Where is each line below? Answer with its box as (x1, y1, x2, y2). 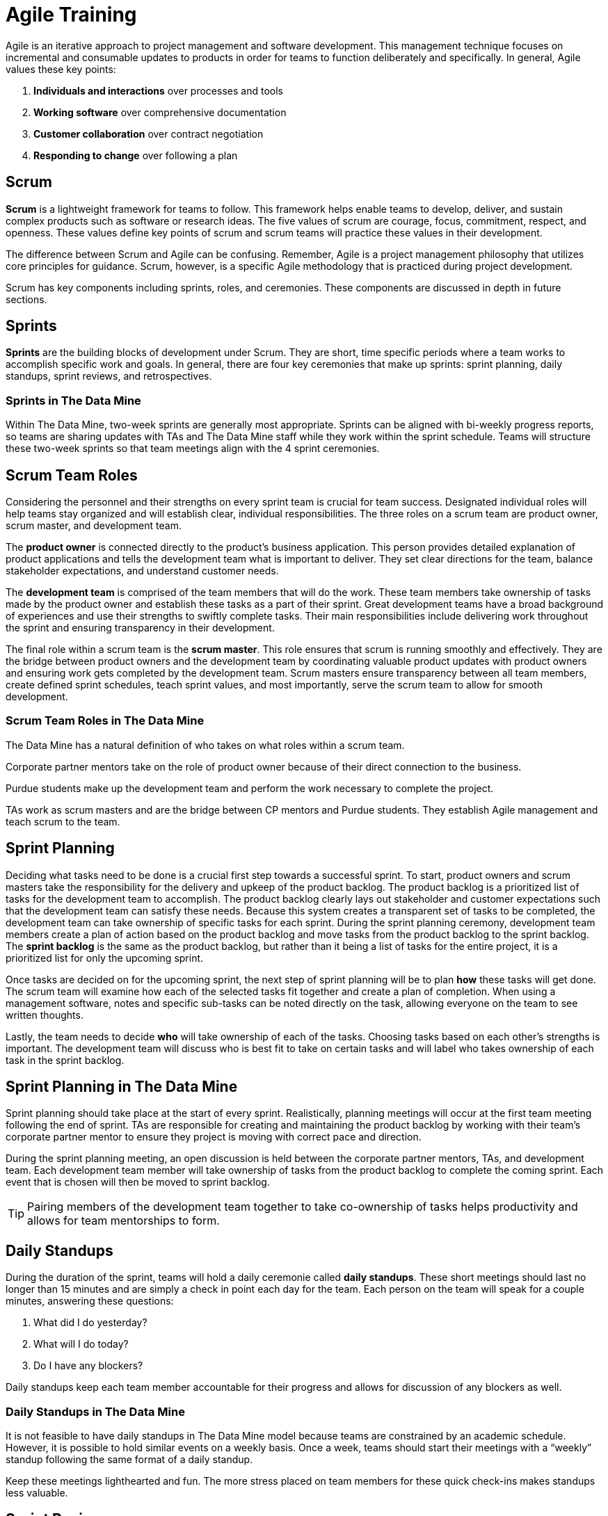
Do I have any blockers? (33, 1360, 143, 1372)
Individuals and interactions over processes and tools (33, 84, 283, 97)
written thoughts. (6, 1008, 83, 1021)
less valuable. (6, 1487, 68, 1499)
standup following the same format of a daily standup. (6, 1453, 253, 1466)
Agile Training (6, 3, 137, 26)
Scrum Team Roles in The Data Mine (6, 713, 205, 728)
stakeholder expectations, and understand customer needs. (6, 565, 279, 577)
